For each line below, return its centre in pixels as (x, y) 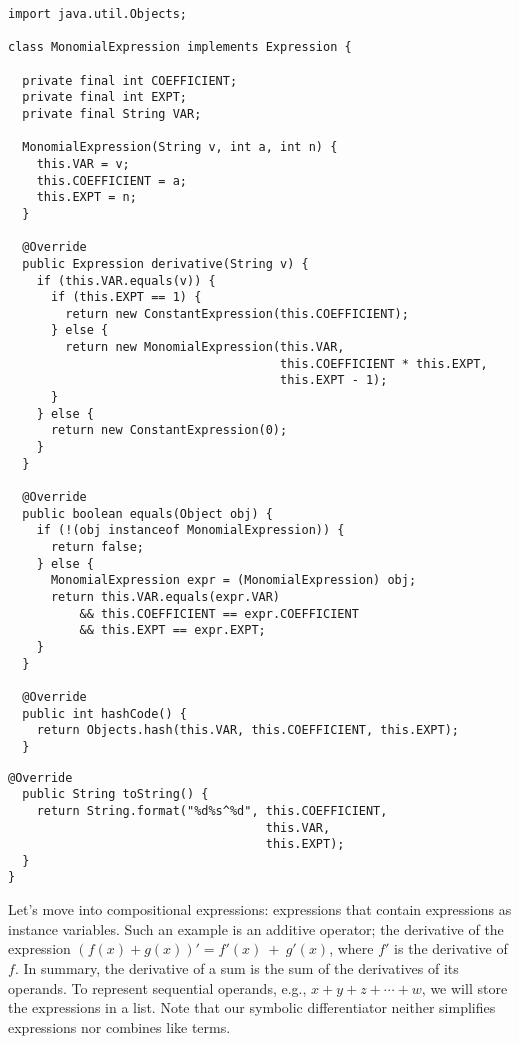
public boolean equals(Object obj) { (147, 513)
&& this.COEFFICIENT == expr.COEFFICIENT (219, 613)
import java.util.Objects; (97, 14)
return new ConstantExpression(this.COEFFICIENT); (237, 313)
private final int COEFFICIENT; (130, 80)
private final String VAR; (112, 113)
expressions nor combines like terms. (119, 1026)
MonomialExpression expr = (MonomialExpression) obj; (233, 580)
